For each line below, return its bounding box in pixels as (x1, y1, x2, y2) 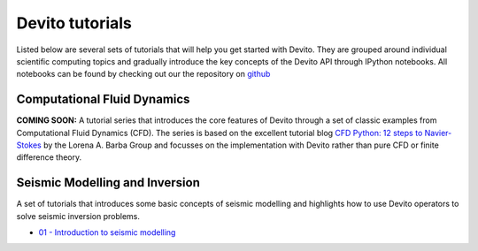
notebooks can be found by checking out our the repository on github (16, 69, 271, 80)
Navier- (424, 127, 452, 138)
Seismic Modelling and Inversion (16, 175, 201, 190)
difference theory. (16, 152, 82, 163)
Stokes (16, 140, 42, 150)
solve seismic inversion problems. (16, 210, 141, 221)
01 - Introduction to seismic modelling (38, 227, 176, 238)
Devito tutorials (16, 13, 133, 33)
